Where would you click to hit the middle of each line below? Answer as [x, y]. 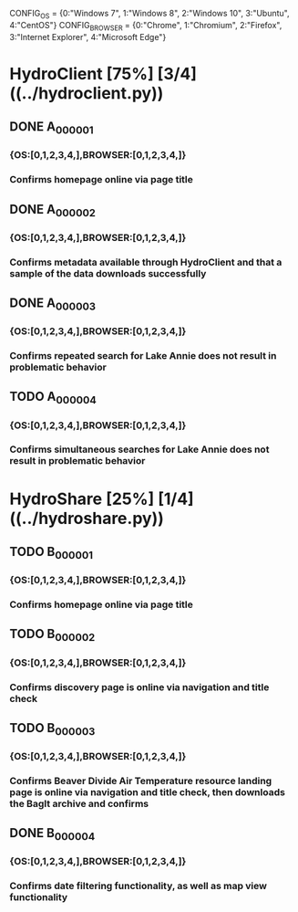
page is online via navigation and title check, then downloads [147, 791]
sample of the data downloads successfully [108, 273]
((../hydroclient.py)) [87, 93]
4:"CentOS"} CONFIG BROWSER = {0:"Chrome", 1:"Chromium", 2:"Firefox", [146, 26]
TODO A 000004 [53, 398]
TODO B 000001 [51, 553]
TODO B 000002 [52, 635]
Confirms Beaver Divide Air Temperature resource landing [141, 781]
